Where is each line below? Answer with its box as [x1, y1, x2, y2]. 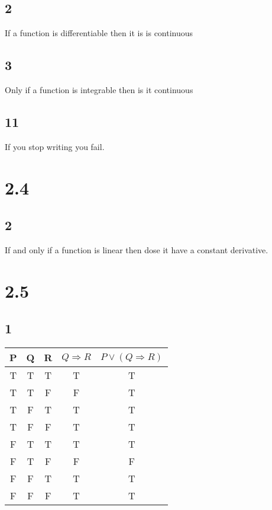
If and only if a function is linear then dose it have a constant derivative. [5, 243, 268, 256]
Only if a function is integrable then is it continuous [5, 84, 193, 95]
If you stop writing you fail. [5, 140, 105, 152]
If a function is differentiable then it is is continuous [5, 27, 193, 39]
